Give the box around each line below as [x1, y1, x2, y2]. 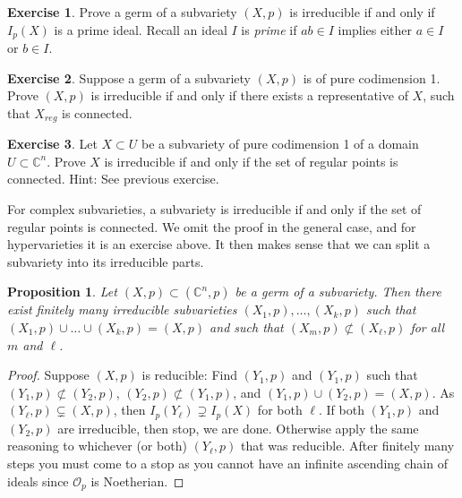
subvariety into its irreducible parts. [7, 252, 204, 270]
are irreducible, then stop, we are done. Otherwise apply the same [57, 418, 419, 437]
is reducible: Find [141, 365, 237, 384]
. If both [318, 400, 364, 419]
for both [257, 400, 303, 419]
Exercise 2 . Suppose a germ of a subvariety [7, 68, 251, 87]
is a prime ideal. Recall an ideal [54, 20, 227, 39]
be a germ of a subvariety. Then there [235, 282, 441, 301]
